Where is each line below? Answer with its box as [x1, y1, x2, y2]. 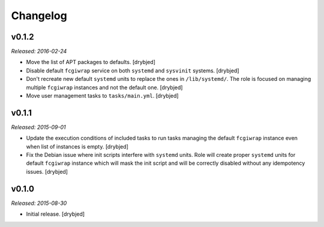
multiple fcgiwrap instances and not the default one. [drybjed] [26, 84, 183, 91]
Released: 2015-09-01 [11, 123, 66, 131]
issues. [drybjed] [26, 168, 68, 175]
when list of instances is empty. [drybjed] [26, 143, 129, 150]
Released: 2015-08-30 [11, 199, 67, 207]
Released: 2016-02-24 [11, 48, 67, 55]
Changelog [11, 9, 67, 22]
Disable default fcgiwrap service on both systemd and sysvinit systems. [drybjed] [26, 66, 239, 74]
